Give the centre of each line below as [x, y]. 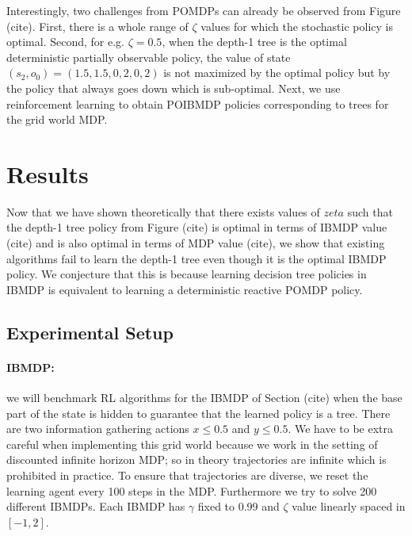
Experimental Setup [90, 332]
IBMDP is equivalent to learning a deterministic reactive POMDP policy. [185, 289]
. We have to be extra [341, 429]
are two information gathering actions [98, 429]
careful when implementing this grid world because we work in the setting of [192, 444]
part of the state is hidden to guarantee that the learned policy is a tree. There [198, 413]
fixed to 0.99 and [238, 506]
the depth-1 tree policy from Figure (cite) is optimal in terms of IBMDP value [197, 227]
